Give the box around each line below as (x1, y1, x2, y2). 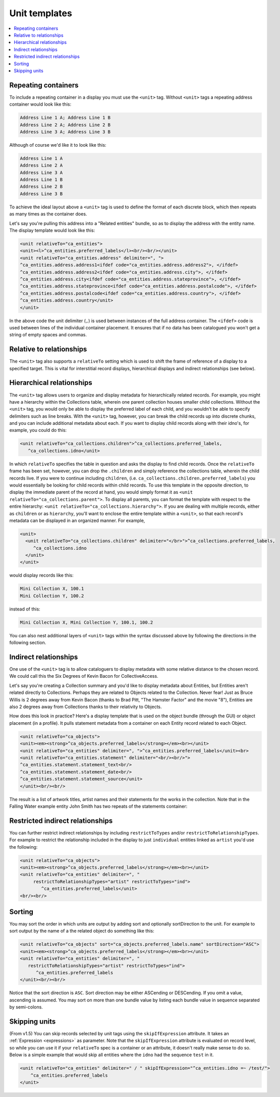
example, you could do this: (9, 427, 67, 433)
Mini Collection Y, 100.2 (20, 593, 84, 599)
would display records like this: (9, 572, 74, 579)
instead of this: (9, 606, 40, 612)
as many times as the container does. (9, 211, 87, 217)
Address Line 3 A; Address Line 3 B (20, 129, 111, 135)
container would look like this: (9, 101, 72, 107)
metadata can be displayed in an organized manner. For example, (9, 517, 145, 523)
